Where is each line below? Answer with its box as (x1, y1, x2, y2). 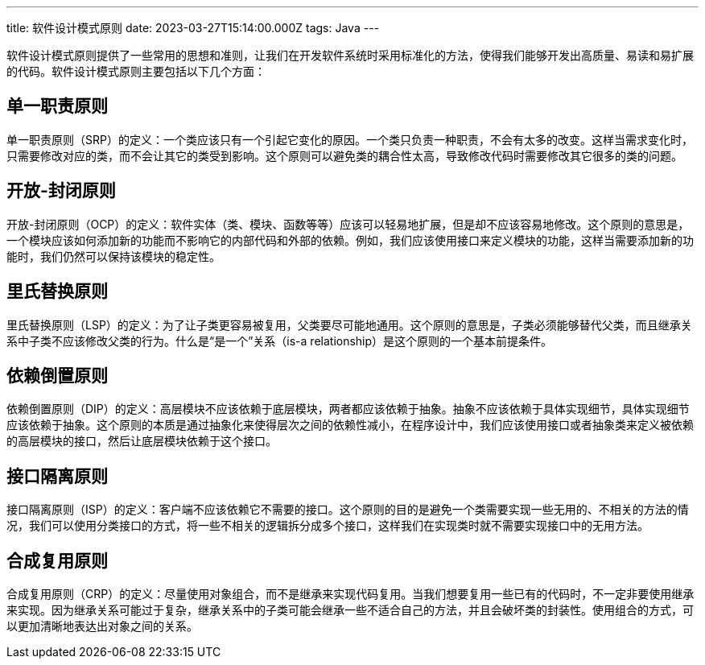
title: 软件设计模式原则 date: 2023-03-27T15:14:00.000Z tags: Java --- (6, 21, 380, 35)
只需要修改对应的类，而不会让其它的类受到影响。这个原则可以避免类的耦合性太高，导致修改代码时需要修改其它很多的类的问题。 (6, 148, 682, 163)
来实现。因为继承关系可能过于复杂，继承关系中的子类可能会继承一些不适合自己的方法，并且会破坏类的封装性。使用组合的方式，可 (6, 603, 694, 617)
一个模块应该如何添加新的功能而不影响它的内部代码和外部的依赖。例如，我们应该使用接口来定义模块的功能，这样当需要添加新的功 (6, 233, 694, 247)
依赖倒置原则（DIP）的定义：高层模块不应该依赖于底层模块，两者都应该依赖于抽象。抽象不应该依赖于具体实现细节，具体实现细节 (6, 402, 690, 416)
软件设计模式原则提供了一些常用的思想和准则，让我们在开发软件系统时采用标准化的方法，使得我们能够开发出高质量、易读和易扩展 (6, 48, 694, 62)
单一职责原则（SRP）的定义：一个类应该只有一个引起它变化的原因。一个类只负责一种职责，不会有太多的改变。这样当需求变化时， (6, 132, 693, 147)
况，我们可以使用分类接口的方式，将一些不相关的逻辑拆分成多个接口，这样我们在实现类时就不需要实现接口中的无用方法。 (6, 518, 649, 533)
